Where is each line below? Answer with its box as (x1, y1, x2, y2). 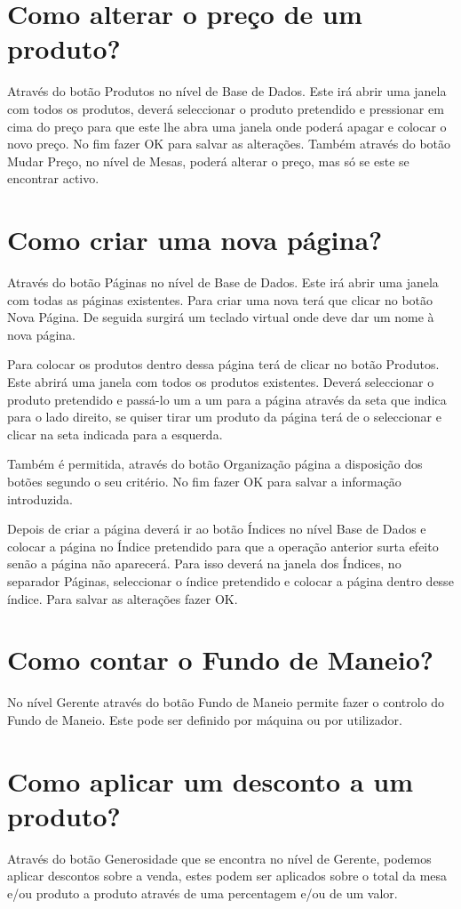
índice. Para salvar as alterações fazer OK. (7, 589, 238, 607)
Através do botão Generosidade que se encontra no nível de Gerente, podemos (7, 849, 432, 867)
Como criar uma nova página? (7, 221, 383, 258)
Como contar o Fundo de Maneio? (7, 641, 433, 678)
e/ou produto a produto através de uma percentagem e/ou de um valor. (7, 883, 398, 902)
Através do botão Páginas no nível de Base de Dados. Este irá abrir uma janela (7, 273, 439, 291)
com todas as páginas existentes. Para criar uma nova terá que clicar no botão (7, 290, 433, 309)
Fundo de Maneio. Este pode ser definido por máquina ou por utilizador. (7, 710, 402, 728)
